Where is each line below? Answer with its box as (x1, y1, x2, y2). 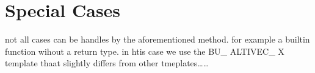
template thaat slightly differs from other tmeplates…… (5, 57, 209, 69)
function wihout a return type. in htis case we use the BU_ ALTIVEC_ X (5, 44, 284, 57)
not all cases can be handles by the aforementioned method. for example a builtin (5, 33, 310, 46)
